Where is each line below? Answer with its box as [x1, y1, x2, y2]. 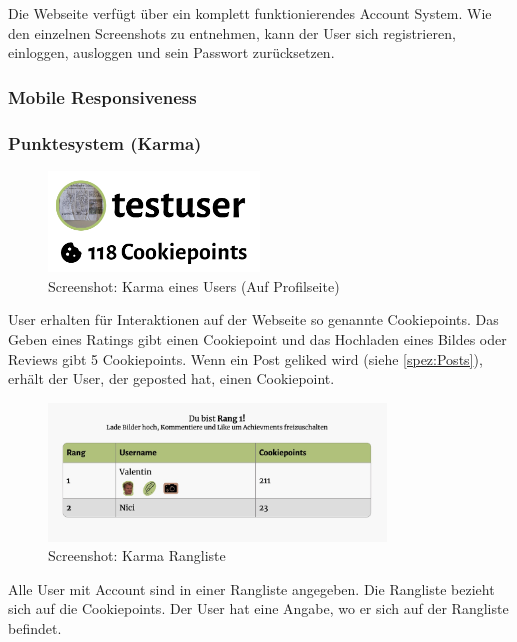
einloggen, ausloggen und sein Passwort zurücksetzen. [8, 42, 335, 63]
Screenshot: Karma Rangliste [48, 545, 226, 566]
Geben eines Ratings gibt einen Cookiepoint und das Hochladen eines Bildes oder [8, 329, 507, 350]
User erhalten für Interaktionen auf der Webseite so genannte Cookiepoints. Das [8, 309, 499, 330]
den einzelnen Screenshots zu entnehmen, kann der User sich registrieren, [8, 22, 456, 43]
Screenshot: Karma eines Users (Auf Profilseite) [48, 275, 340, 296]
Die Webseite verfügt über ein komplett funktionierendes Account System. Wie [8, 3, 492, 23]
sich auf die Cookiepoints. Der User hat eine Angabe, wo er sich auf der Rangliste [8, 598, 509, 619]
